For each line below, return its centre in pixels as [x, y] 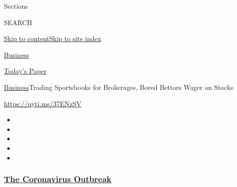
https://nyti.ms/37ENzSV [43, 103]
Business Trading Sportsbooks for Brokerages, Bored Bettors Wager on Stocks [119, 87]
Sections [16, 6]
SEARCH [18, 22]
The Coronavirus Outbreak [58, 179]
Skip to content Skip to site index [53, 38]
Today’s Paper [25, 71]
